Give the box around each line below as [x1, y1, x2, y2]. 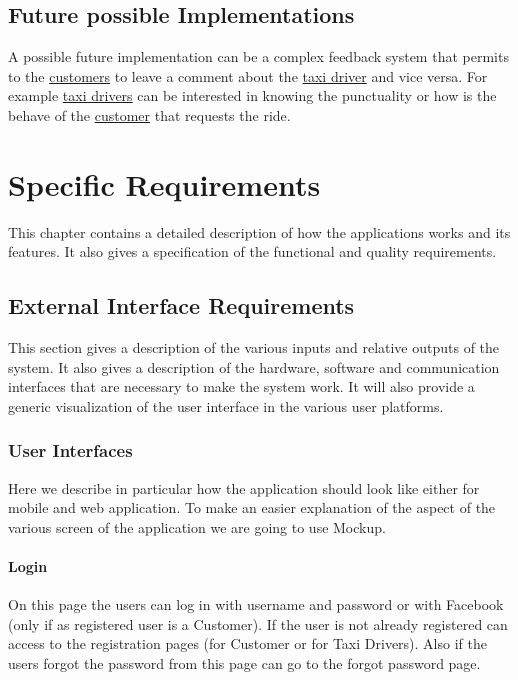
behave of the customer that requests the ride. [8, 104, 291, 125]
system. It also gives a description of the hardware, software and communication [8, 356, 500, 377]
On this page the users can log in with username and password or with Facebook [8, 594, 504, 615]
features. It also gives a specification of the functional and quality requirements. [8, 241, 497, 262]
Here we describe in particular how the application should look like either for [8, 477, 480, 498]
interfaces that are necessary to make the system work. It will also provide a [8, 376, 475, 397]
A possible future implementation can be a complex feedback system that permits [8, 46, 509, 67]
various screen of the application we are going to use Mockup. [8, 516, 386, 537]
